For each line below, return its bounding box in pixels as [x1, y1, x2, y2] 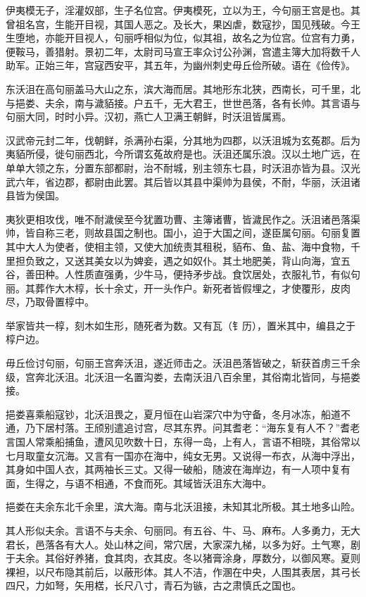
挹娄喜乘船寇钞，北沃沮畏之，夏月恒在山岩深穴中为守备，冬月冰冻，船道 [6, 406, 341, 421]
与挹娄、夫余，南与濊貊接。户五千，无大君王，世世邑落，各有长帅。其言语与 [6, 95, 360, 110]
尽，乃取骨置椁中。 [6, 294, 94, 309]
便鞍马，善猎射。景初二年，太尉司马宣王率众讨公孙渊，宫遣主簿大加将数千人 [6, 44, 360, 58]
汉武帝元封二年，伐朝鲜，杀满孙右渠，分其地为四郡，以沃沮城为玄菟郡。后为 [6, 132, 360, 147]
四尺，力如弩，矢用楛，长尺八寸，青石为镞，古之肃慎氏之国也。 [6, 578, 301, 593]
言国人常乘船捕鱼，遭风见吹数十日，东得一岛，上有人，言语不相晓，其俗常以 [6, 434, 360, 449]
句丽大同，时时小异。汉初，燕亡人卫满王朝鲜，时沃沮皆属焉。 [6, 109, 291, 124]
